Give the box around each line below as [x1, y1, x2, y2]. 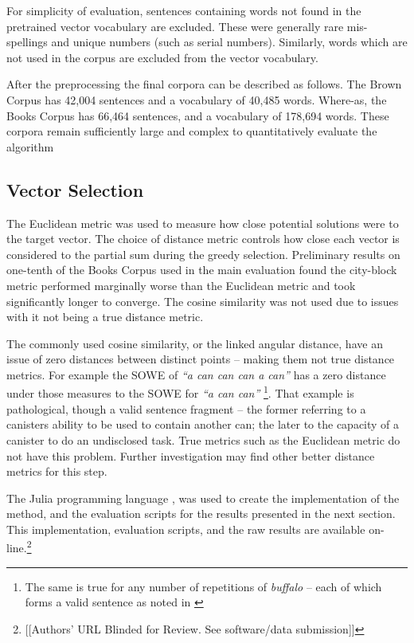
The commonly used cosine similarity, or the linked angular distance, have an [6, 335, 383, 351]
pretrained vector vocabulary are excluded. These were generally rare [6, 18, 344, 34]
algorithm [6, 138, 54, 155]
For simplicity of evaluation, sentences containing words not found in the [6, 2, 361, 18]
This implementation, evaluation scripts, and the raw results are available [6, 520, 365, 537]
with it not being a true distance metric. [6, 308, 204, 325]
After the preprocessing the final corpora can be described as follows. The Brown [6, 76, 402, 92]
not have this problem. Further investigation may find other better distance [6, 447, 375, 464]
